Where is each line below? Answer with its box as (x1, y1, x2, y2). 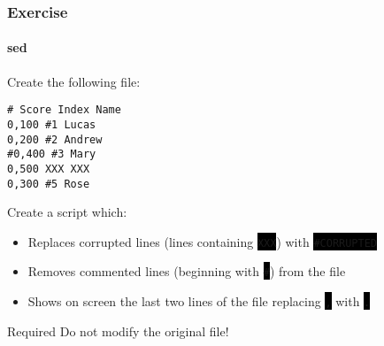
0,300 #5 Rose (7, 177, 90, 190)
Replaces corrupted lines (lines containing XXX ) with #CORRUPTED (27, 232, 377, 250)
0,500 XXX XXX (7, 162, 90, 175)
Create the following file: (7, 72, 141, 90)
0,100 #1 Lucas (7, 118, 96, 131)
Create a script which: (7, 203, 127, 221)
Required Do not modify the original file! (7, 321, 229, 340)
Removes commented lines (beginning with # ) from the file (27, 262, 346, 281)
